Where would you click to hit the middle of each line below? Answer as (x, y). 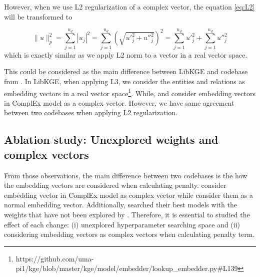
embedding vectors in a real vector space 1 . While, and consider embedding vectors (130, 92)
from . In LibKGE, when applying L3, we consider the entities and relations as (124, 81)
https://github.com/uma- (55, 258)
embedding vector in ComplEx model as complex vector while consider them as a (128, 195)
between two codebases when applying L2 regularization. (91, 112)
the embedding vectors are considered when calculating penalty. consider (115, 185)
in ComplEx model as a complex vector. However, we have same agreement (119, 102)
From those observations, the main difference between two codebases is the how (126, 175)
